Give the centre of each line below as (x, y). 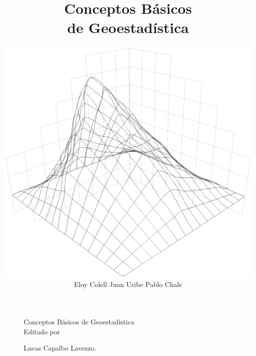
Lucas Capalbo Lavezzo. (60, 348)
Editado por (42, 331)
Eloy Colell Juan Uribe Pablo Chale (128, 284)
